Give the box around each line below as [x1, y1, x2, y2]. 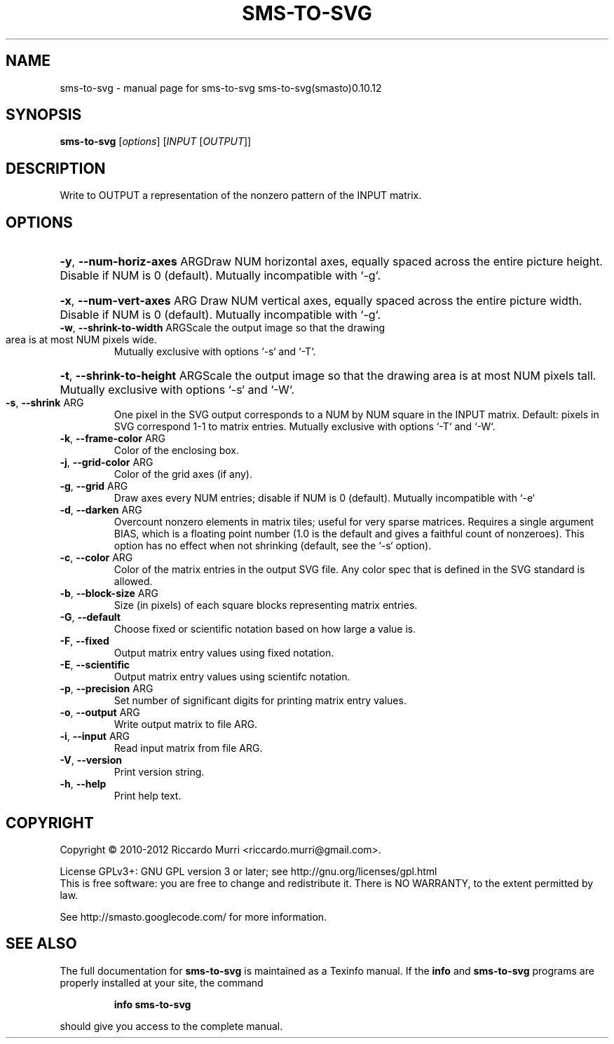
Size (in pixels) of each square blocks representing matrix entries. [114, 599, 418, 612]
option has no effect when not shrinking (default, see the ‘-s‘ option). [114, 540, 432, 552]
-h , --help [60, 778, 107, 790]
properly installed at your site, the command [60, 976, 264, 989]
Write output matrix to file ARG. [114, 718, 258, 731]
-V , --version [60, 754, 122, 767]
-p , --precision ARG [60, 682, 153, 695]
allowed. [114, 575, 153, 588]
